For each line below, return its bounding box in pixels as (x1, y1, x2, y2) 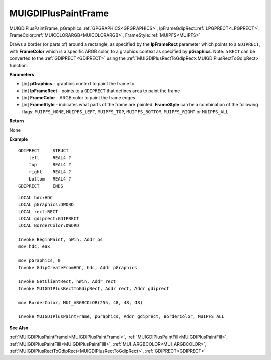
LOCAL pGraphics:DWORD (18, 202, 74, 208)
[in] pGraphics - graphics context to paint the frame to (22, 81, 135, 87)
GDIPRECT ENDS (18, 183, 64, 189)
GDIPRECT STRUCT (18, 148, 69, 154)
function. (9, 62, 28, 68)
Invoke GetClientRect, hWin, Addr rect (18, 279, 116, 284)
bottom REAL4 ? (28, 176, 71, 182)
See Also (9, 325, 29, 331)
